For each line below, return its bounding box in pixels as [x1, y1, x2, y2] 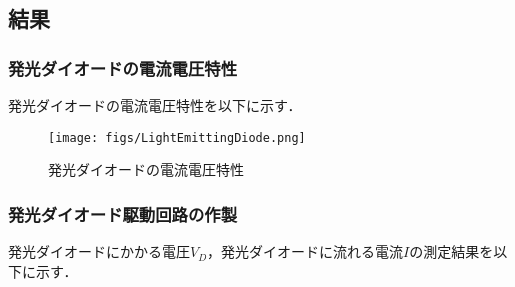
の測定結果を [409, 241, 494, 262]
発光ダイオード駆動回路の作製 [8, 201, 238, 226]
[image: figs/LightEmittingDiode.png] [48, 130, 306, 145]
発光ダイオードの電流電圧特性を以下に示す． [8, 95, 302, 115]
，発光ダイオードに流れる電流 [207, 241, 404, 262]
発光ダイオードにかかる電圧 [8, 241, 190, 262]
